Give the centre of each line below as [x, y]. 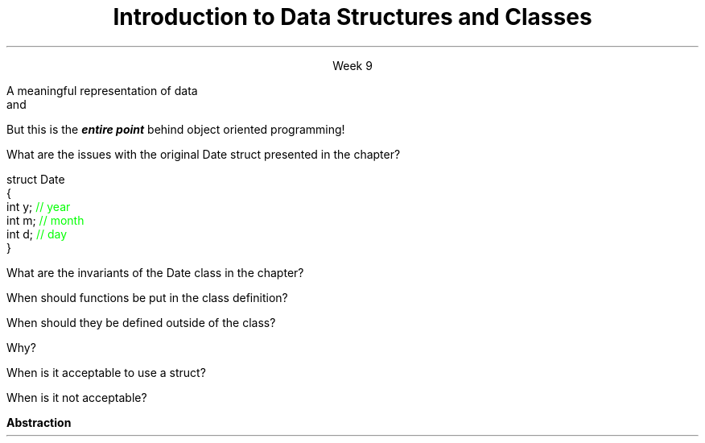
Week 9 [352, 65]
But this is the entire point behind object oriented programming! [176, 129]
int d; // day [37, 234]
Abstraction [39, 422]
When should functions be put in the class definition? [147, 297]
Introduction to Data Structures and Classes [352, 17]
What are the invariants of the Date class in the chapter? [155, 272]
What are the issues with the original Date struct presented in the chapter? [204, 154]
